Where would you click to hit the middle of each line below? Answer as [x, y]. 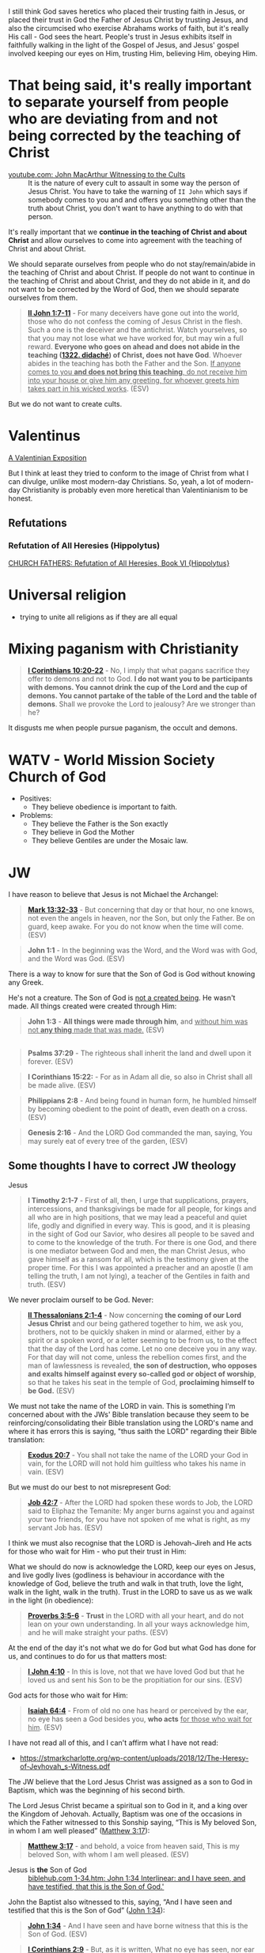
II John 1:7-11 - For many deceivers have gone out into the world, [133, 312]
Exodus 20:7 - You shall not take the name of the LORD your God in [138, 1455]
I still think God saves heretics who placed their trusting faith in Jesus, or [127, 11]
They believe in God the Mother [83, 832]
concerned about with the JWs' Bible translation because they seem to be [129, 1414]
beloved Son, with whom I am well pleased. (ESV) [108, 1854]
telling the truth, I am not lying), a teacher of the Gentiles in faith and [139, 1276]
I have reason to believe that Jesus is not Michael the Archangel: [114, 895]
